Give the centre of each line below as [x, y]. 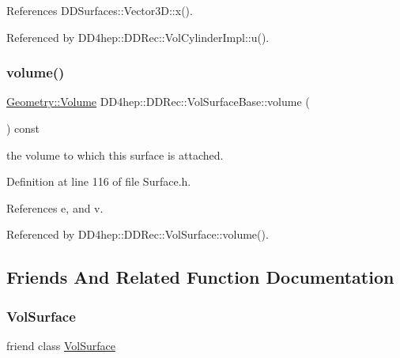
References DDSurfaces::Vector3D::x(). [100, 10]
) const [23, 128]
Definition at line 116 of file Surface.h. [99, 181]
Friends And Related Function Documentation [200, 277]
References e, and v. [55, 207]
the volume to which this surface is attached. [115, 155]
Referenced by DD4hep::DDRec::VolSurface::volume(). [138, 234]
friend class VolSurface [61, 345]
